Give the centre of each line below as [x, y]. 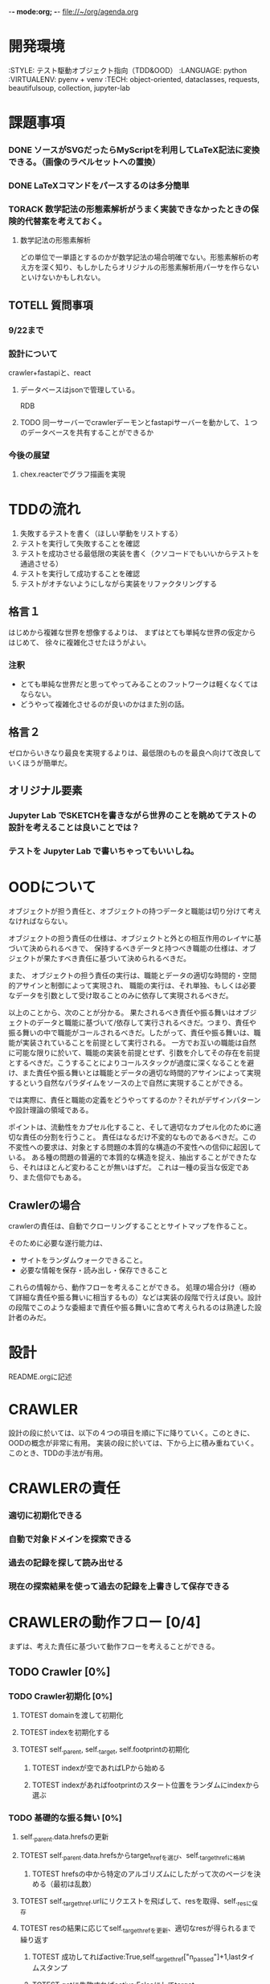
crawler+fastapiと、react [50, 372]
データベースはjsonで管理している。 [80, 390]
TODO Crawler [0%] [59, 1672]
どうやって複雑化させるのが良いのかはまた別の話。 [104, 704]
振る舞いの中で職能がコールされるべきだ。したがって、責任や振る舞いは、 [131, 1033]
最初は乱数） [75, 1884]
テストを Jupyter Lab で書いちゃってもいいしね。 [104, 851]
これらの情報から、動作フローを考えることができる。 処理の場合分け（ [125, 1287]
